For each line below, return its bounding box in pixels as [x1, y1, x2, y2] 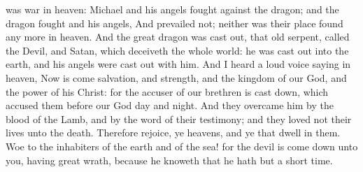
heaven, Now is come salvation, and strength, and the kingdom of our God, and [6, 70, 347, 85]
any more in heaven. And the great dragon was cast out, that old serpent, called [6, 29, 350, 44]
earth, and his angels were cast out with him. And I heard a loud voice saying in [6, 57, 351, 71]
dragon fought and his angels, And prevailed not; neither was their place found [6, 15, 343, 30]
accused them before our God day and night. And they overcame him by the [6, 98, 334, 113]
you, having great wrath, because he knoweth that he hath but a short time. [6, 152, 333, 167]
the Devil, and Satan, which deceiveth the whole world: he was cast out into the [6, 43, 349, 57]
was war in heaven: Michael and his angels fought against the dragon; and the [6, 2, 339, 16]
